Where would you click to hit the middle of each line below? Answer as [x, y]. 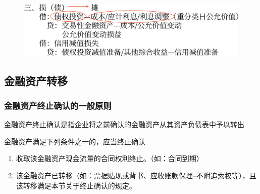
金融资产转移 [36, 80]
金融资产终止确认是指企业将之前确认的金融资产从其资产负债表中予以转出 [124, 124]
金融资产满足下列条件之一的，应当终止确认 [75, 141]
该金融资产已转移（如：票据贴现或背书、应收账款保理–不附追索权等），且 [136, 176]
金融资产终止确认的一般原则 [58, 105]
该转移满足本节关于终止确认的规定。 [76, 185]
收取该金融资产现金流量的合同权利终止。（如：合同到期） [110, 158]
